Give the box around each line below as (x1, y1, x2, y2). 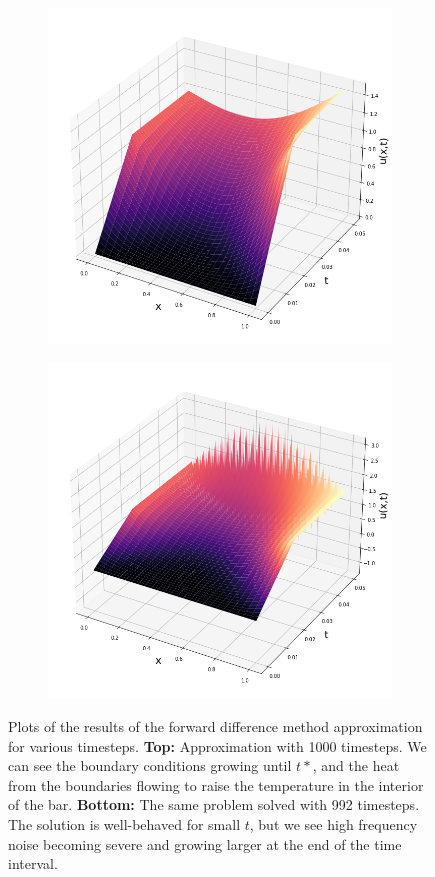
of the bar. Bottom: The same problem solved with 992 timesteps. (8, 794, 420, 815)
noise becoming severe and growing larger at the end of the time (8, 833, 402, 854)
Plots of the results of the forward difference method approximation (8, 716, 423, 737)
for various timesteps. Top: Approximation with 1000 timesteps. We (8, 735, 427, 756)
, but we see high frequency (249, 814, 418, 834)
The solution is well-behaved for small (8, 814, 241, 834)
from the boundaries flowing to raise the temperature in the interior (8, 774, 424, 795)
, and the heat (312, 755, 400, 776)
